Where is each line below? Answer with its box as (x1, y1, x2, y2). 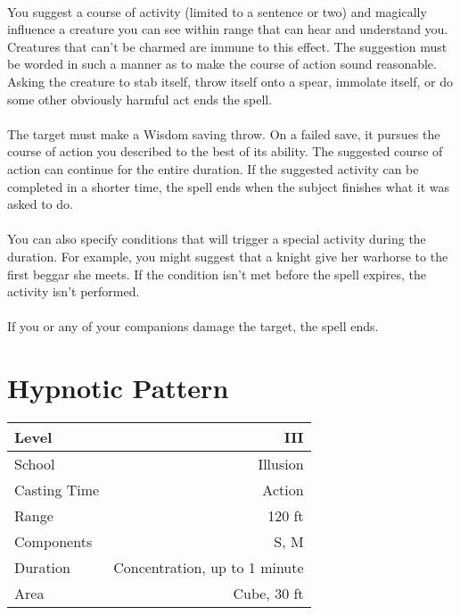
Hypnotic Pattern (7, 370, 229, 406)
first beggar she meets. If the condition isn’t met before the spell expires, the (7, 264, 426, 283)
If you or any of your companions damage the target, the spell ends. (7, 317, 379, 336)
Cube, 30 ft (233, 583, 304, 603)
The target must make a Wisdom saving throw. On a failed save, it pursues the (7, 124, 440, 143)
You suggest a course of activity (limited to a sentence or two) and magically (7, 2, 427, 21)
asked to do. (7, 195, 73, 213)
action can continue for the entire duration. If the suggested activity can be (7, 159, 419, 178)
